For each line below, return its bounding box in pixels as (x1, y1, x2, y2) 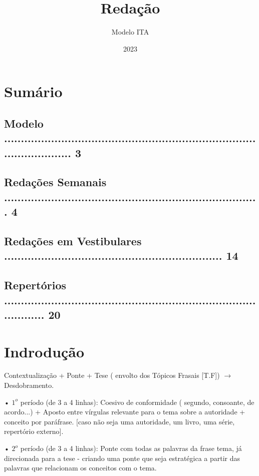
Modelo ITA (111, 27, 149, 37)
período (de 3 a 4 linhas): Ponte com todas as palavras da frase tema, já (20, 443, 242, 453)
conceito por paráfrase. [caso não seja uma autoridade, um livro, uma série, (4, 416, 235, 426)
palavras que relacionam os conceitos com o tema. (4, 462, 157, 473)
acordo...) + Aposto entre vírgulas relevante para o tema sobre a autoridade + (4, 406, 245, 417)
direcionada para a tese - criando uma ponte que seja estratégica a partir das (4, 452, 240, 463)
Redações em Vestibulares (4, 233, 142, 249)
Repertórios (4, 277, 67, 293)
